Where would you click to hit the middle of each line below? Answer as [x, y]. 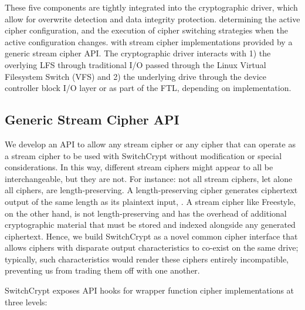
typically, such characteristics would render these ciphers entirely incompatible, [147, 259]
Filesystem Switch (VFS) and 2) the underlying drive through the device [135, 76]
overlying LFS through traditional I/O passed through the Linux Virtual [135, 64]
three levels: [26, 301]
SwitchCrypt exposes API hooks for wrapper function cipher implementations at [150, 290]
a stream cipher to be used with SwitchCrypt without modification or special [143, 155]
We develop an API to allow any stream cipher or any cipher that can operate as [150, 144]
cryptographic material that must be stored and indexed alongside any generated [150, 225]
